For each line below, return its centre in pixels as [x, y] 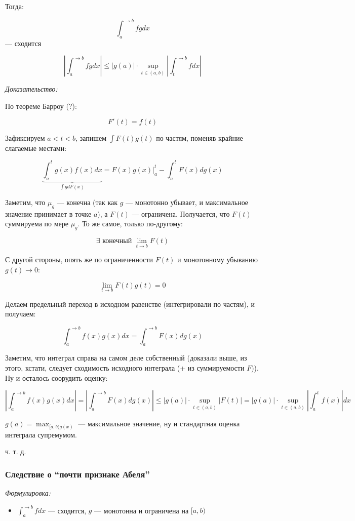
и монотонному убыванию [217, 259]
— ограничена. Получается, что [181, 213]
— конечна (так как [87, 202]
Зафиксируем [25, 137]
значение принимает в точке [48, 213]
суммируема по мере [37, 224]
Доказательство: [31, 89]
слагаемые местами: [36, 148]
